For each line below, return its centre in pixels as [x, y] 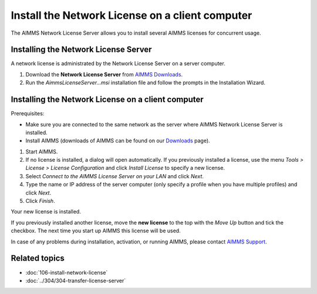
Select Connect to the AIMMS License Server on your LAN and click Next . [114, 176]
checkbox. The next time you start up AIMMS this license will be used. [96, 231]
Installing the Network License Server [81, 50]
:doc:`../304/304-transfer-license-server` [76, 280]
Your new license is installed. [46, 212]
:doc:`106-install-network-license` [67, 272]
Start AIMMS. [42, 151]
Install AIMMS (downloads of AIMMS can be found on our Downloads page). [118, 141]
